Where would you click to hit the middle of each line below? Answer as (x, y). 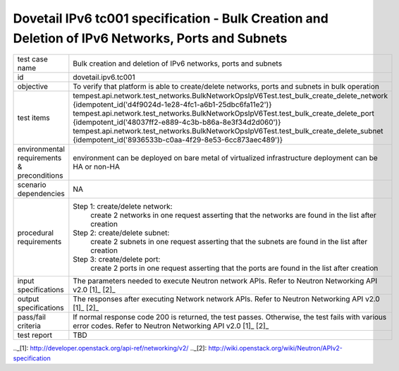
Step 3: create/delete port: (117, 260)
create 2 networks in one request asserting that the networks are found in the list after (233, 215)
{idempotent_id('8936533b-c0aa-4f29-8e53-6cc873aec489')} (178, 140)
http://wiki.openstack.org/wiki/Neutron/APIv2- (276, 348)
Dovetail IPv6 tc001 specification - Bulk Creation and (171, 18)
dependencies (41, 194)
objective (33, 87)
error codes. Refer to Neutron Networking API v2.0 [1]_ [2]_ (171, 326)
